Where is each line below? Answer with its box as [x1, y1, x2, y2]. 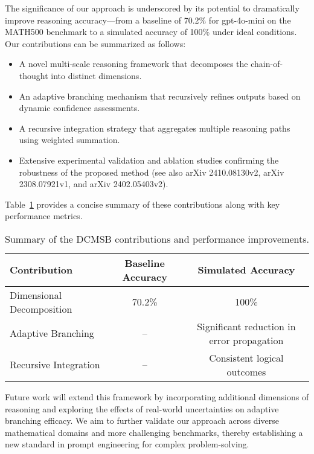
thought [19, 69, 48, 82]
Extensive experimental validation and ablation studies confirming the [19, 153, 279, 166]
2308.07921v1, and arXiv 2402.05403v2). [19, 177, 168, 190]
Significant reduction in [197, 319, 296, 333]
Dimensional [10, 287, 62, 302]
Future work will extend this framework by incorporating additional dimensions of [5, 390, 309, 403]
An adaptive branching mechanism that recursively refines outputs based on [19, 89, 301, 102]
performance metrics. [5, 209, 83, 222]
